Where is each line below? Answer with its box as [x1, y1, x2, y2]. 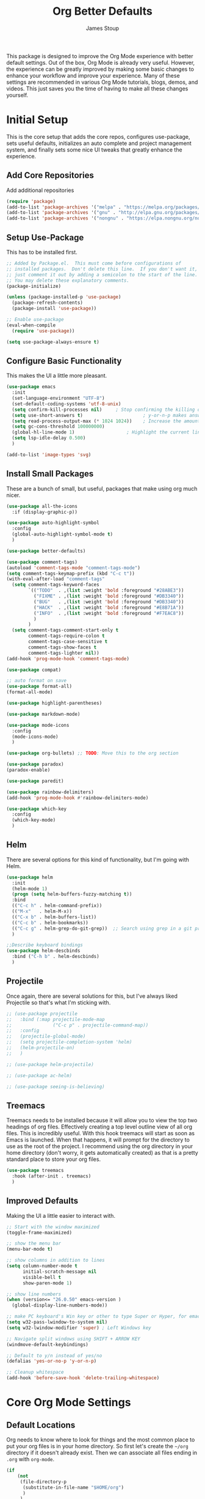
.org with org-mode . [6, 1456, 55, 1462]
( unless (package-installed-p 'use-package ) [6, 294, 121, 300]
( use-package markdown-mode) [6, 711, 81, 717]
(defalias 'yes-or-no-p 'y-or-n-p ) [6, 1358, 97, 1365]
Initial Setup [6, 113, 68, 127]
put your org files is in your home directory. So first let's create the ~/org [6, 1443, 189, 1449]
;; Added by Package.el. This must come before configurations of [6, 260, 182, 267]
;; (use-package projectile [6, 1011, 78, 1017]
